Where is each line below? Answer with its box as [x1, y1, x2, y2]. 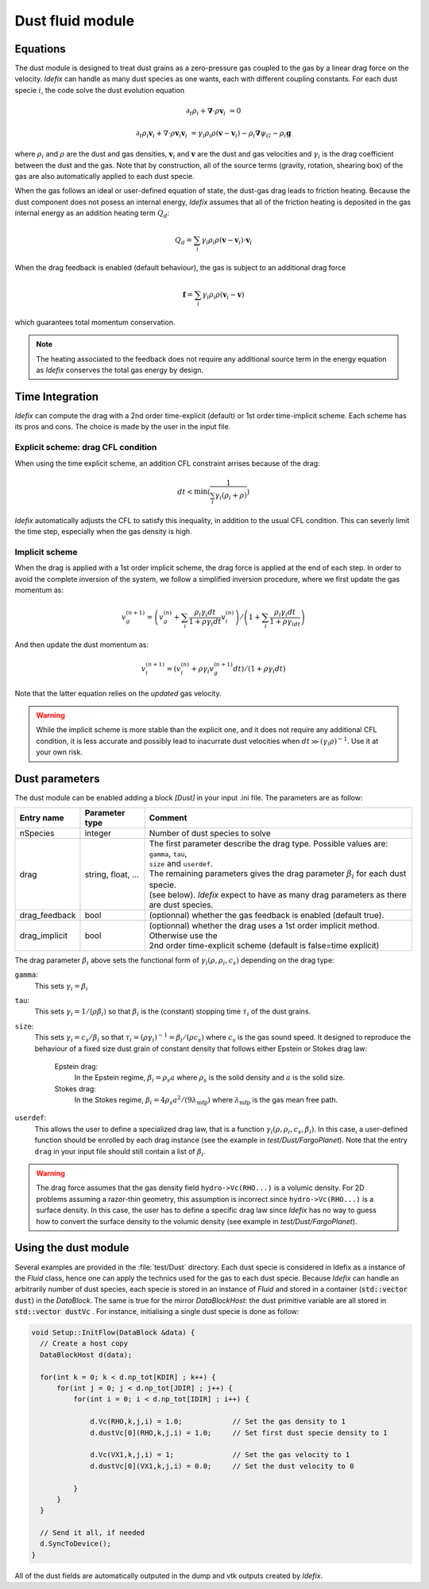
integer [84, 827, 111, 839]
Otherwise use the [149, 930, 218, 941]
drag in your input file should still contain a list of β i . [34, 1146, 207, 1158]
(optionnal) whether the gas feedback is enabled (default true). [149, 909, 385, 920]
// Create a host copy [40, 1339, 129, 1348]
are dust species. [149, 899, 214, 910]
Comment [149, 812, 187, 824]
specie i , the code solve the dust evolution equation [14, 85, 185, 95]
